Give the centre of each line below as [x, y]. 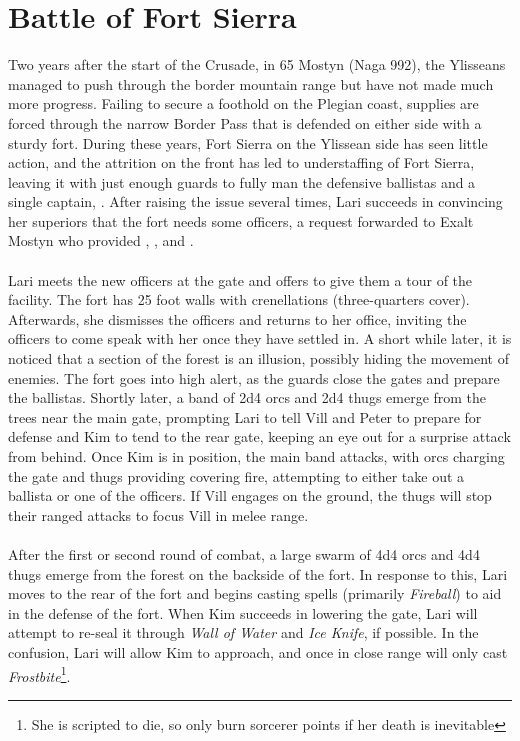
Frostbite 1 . [39, 674]
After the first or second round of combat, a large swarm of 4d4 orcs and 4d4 [244, 553]
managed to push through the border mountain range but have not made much [251, 83]
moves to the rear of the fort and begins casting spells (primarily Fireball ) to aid [255, 593]
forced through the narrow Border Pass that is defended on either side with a [245, 122]
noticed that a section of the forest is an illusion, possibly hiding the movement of [259, 358]
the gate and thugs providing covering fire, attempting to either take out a [236, 475]
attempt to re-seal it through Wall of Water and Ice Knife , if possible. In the [243, 632]
